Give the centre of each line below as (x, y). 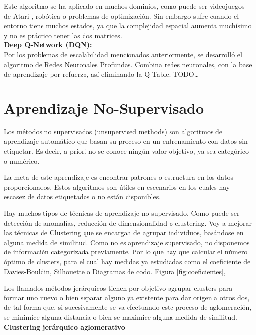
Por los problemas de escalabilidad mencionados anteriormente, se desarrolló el (123, 54)
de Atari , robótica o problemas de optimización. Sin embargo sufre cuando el (122, 16)
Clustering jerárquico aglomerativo (64, 326)
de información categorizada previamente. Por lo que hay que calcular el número (126, 252)
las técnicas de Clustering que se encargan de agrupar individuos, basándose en (124, 232)
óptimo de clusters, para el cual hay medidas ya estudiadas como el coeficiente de (127, 261)
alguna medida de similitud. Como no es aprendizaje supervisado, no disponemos (127, 242)
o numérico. (22, 160)
